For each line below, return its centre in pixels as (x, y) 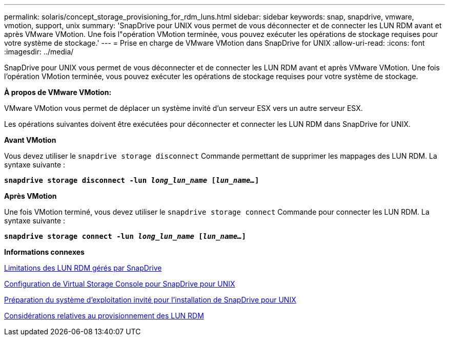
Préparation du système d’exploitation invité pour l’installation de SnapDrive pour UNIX (150, 300)
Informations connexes (44, 252)
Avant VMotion (30, 140)
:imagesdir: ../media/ (39, 52)
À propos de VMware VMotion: (58, 92)
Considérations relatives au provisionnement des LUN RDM (104, 316)
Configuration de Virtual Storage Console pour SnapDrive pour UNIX (120, 284)
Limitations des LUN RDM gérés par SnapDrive (83, 268)
